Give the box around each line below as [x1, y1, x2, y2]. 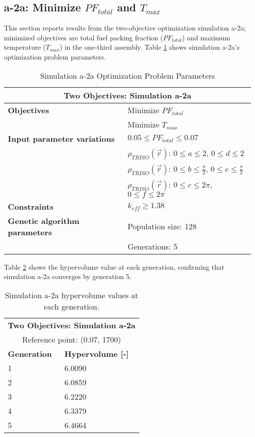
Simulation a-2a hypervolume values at [5, 289, 138, 301]
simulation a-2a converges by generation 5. [4, 271, 131, 281]
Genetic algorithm [8, 215, 79, 226]
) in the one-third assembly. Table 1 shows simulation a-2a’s [59, 42, 240, 52]
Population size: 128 [127, 220, 197, 232]
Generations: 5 [127, 240, 178, 252]
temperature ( [4, 42, 46, 52]
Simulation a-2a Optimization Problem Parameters [40, 69, 215, 81]
